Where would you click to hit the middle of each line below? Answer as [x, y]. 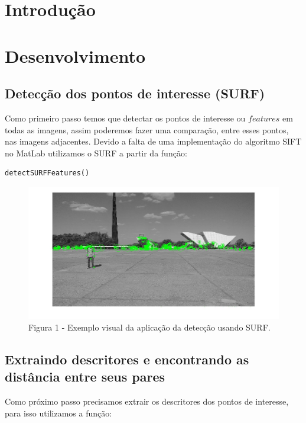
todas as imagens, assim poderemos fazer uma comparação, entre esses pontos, [147, 129]
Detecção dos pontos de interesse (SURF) [135, 93]
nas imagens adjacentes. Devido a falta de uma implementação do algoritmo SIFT [153, 141]
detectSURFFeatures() [47, 173]
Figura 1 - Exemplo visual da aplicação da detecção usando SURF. [149, 327]
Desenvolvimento [75, 55]
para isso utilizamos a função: [58, 413]
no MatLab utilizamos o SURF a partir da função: [96, 153]
